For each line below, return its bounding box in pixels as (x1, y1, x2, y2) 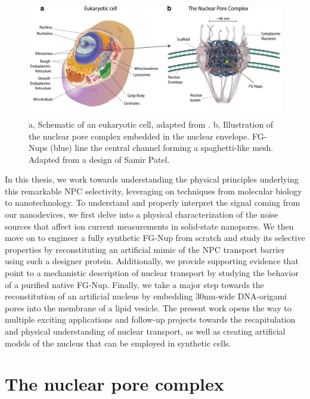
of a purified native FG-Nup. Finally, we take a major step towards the (5, 278, 264, 290)
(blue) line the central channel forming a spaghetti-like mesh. (50, 141, 274, 154)
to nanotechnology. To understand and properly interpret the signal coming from (5, 196, 300, 209)
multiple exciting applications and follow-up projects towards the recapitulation (5, 313, 296, 326)
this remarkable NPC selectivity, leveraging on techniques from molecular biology (5, 184, 302, 197)
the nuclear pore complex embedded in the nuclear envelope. (29, 129, 250, 142)
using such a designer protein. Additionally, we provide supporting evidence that (5, 255, 299, 267)
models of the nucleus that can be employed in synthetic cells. (5, 336, 231, 349)
